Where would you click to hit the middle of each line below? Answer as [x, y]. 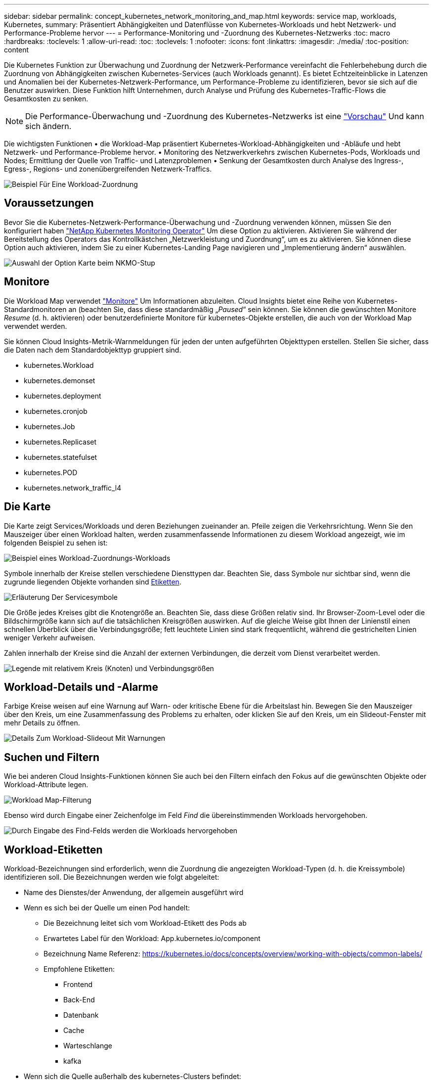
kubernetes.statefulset [61, 457]
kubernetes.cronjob [56, 411]
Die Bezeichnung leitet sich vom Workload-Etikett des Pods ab [145, 923]
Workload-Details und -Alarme [81, 687]
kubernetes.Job [49, 426]
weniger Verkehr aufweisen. [50, 637]
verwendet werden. [36, 326]
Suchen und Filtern [52, 757]
